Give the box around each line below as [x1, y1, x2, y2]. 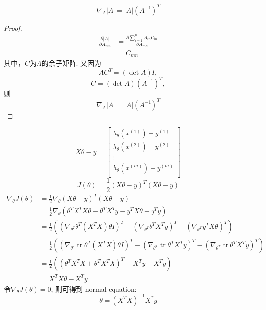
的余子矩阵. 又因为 [41, 58, 102, 68]
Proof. [4, 22, 22, 33]
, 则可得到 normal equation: [51, 283, 137, 294]
